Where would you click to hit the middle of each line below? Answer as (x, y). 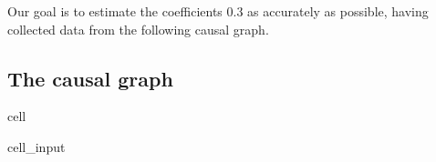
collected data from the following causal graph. (138, 29)
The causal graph (90, 78)
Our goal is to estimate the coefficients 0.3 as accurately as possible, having (218, 11)
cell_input (36, 146)
